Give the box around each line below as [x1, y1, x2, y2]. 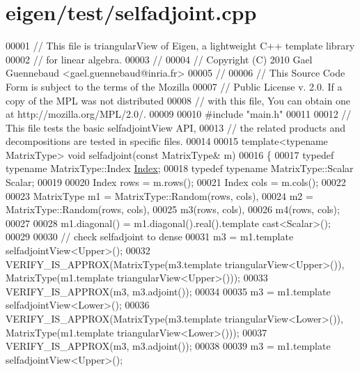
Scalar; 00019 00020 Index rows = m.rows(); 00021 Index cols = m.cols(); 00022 [6, 175, 346, 189]
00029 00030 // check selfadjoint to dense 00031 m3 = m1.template [6, 229, 294, 244]
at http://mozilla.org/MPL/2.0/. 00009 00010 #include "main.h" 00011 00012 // [6, 107, 352, 121]
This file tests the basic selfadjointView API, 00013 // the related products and [6, 120, 346, 134]
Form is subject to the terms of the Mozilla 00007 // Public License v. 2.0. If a [6, 79, 343, 93]
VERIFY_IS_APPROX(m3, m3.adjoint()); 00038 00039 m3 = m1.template [6, 339, 331, 353]
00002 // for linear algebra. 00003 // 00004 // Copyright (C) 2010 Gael [6, 52, 313, 66]
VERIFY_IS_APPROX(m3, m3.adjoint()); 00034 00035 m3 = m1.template [6, 284, 331, 298]
